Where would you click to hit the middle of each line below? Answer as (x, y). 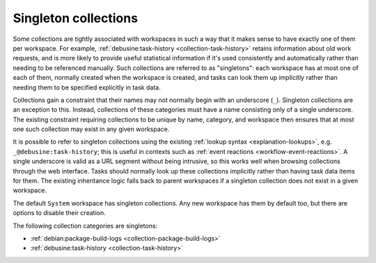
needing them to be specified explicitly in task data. (87, 87)
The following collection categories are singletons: (85, 226)
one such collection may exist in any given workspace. (91, 129)
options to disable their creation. (59, 213)
